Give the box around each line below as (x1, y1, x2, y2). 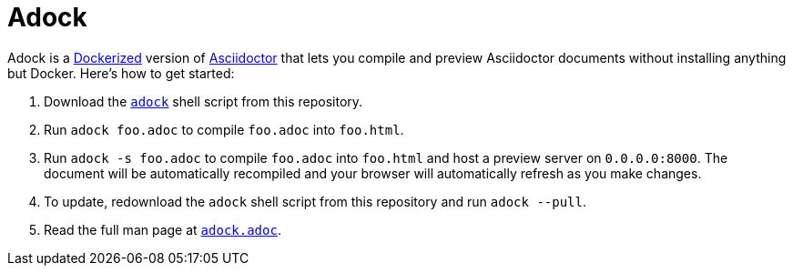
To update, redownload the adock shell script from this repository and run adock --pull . (44, 193, 587, 209)
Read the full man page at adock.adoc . (44, 221, 281, 238)
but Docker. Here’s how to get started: (7, 65, 235, 81)
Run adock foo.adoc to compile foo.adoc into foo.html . (44, 121, 404, 137)
